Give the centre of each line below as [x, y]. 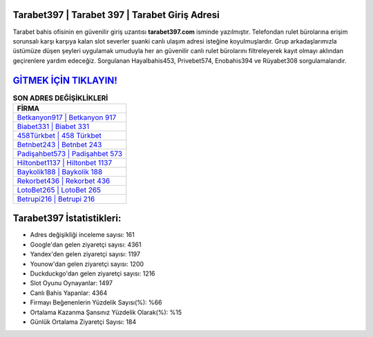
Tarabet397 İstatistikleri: [67, 219]
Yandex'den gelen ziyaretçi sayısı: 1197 [85, 254]
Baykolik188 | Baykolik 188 [60, 171]
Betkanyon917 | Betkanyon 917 [67, 117]
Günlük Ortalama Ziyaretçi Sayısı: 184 [83, 322]
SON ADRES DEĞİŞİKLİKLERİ [60, 98]
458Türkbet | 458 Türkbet [59, 135]
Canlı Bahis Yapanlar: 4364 [69, 293]
